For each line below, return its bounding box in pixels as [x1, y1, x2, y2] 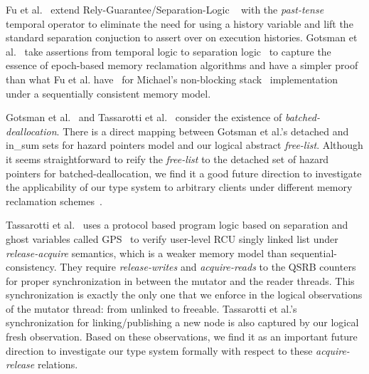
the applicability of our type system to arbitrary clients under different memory [6, 180, 353, 194]
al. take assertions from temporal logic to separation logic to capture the [6, 43, 331, 58]
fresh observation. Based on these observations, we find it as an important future [6, 329, 358, 344]
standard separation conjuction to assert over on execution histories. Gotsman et [6, 30, 358, 45]
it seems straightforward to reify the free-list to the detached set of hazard [6, 151, 329, 166]
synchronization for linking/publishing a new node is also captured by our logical [6, 315, 359, 330]
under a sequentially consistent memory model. [6, 85, 211, 100]
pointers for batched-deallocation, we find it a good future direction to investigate [6, 165, 362, 180]
